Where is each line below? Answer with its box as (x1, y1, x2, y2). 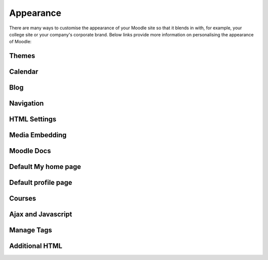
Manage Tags (9, 226, 52, 235)
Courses (9, 194, 37, 203)
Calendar (9, 68, 38, 76)
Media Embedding (9, 131, 67, 139)
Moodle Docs (9, 147, 51, 155)
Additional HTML (9, 242, 63, 251)
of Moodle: (9, 39, 32, 45)
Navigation (9, 99, 44, 108)
